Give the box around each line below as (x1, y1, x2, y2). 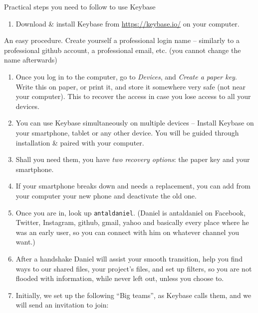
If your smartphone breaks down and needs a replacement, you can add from (15, 180, 251, 191)
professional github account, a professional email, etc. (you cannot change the (4, 44, 241, 55)
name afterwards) (4, 54, 57, 65)
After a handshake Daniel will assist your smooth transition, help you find (15, 253, 243, 263)
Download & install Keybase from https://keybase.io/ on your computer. (15, 18, 240, 28)
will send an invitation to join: (15, 299, 109, 310)
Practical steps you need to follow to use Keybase (4, 1, 156, 11)
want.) (15, 236, 35, 247)
